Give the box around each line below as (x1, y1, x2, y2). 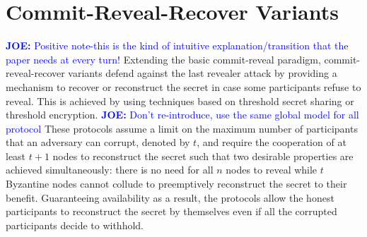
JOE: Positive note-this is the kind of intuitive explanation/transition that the (6, 38, 349, 53)
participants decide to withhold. (6, 217, 144, 232)
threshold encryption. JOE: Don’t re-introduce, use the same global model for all (6, 107, 359, 122)
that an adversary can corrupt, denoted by (6, 135, 190, 150)
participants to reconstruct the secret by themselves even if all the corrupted (6, 204, 337, 219)
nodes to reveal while (226, 162, 318, 177)
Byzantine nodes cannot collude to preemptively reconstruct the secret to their (6, 176, 347, 191)
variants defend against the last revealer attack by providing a (68, 66, 337, 80)
